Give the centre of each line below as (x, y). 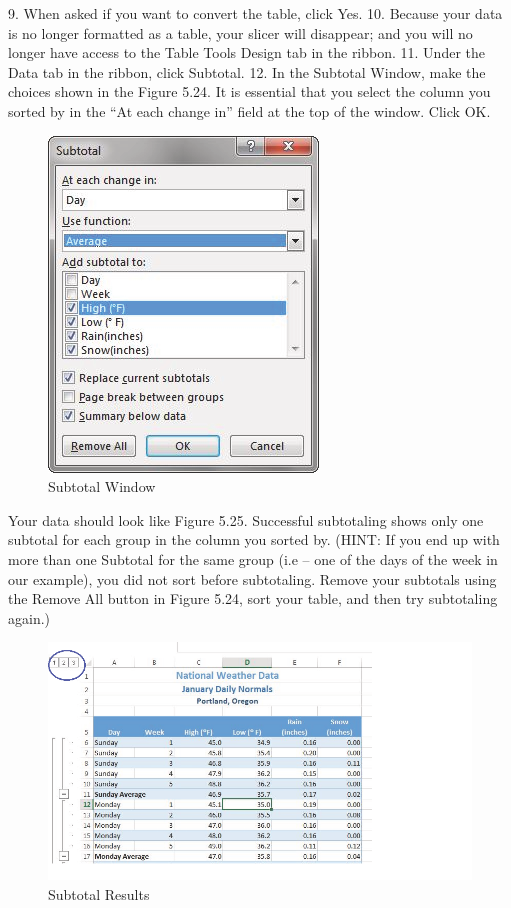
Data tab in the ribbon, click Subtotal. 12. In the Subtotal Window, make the (247, 71)
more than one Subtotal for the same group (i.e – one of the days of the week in (253, 558)
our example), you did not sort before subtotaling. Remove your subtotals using (252, 578)
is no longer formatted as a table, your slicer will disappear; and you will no (240, 32)
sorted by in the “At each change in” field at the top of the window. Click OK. (249, 110)
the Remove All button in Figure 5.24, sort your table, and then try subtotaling (253, 598)
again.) (29, 617)
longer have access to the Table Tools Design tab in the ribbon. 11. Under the (246, 52)
